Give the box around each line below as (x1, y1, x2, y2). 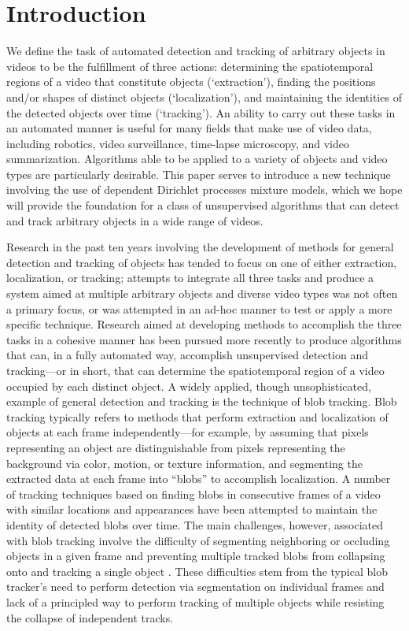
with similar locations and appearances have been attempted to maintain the (6, 501, 378, 518)
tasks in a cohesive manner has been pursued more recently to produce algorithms (6, 331, 402, 347)
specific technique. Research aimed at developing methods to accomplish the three (6, 316, 402, 332)
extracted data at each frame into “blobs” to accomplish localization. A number (6, 470, 391, 487)
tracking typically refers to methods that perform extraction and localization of (6, 408, 389, 425)
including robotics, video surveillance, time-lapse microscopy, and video (6, 135, 350, 151)
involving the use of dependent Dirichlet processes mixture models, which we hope (6, 181, 403, 198)
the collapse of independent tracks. (6, 609, 174, 625)
